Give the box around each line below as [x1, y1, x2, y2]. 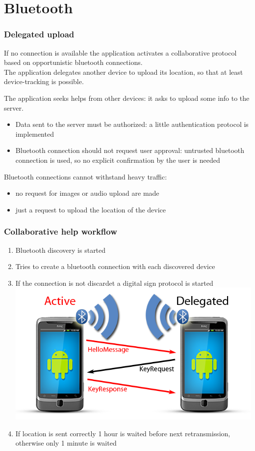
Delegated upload [4, 28, 75, 40]
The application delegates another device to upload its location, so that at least [4, 66, 243, 77]
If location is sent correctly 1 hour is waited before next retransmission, [15, 428, 230, 438]
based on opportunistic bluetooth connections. [4, 57, 143, 67]
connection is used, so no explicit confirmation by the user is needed [15, 154, 220, 165]
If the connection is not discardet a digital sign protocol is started [15, 277, 213, 288]
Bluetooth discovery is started [15, 244, 106, 255]
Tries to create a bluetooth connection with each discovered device [15, 261, 215, 271]
